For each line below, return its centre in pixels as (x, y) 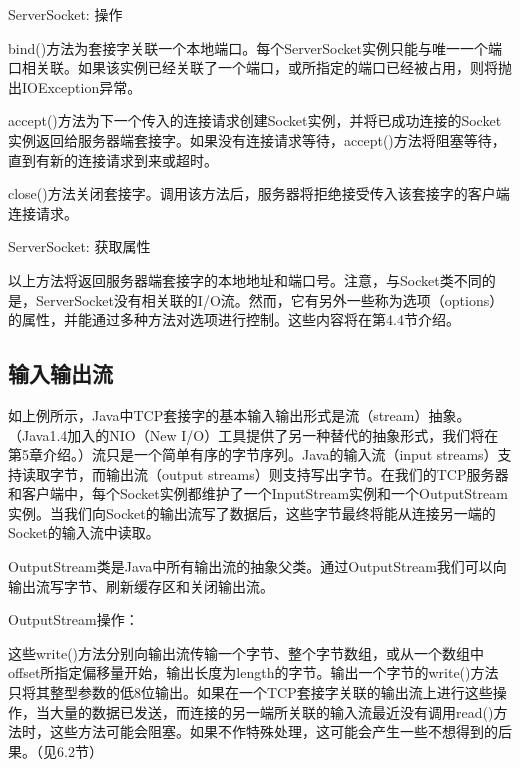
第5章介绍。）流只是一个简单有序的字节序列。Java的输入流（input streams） (253, 454)
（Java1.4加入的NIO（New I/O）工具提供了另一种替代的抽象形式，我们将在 (253, 434)
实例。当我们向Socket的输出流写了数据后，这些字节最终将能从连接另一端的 (252, 512)
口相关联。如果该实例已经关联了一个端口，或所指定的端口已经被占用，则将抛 (260, 67)
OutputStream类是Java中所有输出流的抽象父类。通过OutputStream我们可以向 (257, 566)
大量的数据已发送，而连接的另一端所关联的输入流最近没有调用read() (271, 711)
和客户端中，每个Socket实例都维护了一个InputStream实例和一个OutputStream (258, 493)
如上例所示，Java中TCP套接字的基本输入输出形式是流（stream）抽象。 (239, 414)
